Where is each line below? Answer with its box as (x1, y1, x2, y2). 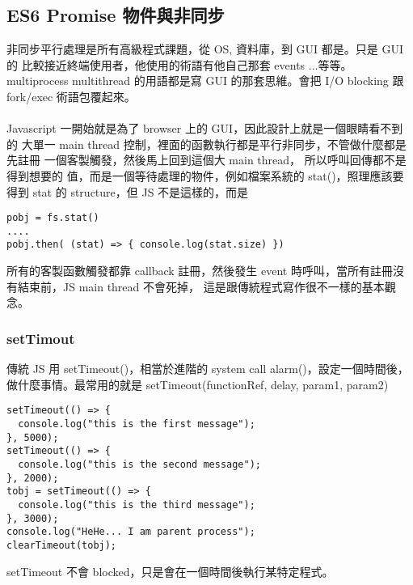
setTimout (6, 328, 75, 348)
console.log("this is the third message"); (18, 498, 255, 511)
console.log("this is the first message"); (18, 418, 255, 430)
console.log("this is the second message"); (18, 458, 261, 470)
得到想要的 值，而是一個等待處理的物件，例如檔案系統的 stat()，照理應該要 (6, 167, 404, 184)
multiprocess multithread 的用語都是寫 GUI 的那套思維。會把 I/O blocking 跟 (6, 72, 404, 89)
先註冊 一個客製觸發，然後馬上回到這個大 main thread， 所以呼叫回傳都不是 (6, 151, 407, 168)
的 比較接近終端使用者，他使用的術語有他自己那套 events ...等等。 (6, 56, 352, 73)
